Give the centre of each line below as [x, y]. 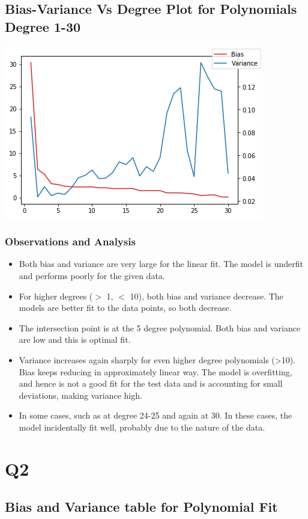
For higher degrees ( [56, 296]
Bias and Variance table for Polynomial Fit [141, 507]
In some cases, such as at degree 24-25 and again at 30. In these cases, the [156, 415]
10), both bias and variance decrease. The [207, 296]
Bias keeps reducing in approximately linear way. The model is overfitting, [156, 371]
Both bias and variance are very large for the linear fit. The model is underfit [161, 264]
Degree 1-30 [43, 26]
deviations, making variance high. [80, 395]
